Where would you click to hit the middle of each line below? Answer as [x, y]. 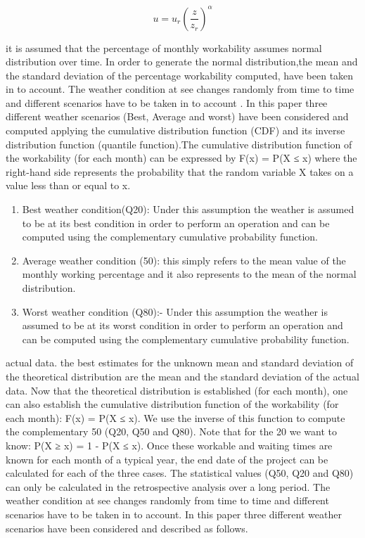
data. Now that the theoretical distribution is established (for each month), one [177, 390]
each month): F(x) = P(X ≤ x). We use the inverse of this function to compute [175, 417]
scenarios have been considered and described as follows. [127, 528]
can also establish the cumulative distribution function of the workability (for [172, 404]
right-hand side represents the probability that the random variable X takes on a [180, 171]
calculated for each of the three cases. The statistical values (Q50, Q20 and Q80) [180, 473]
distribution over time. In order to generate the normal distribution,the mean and [182, 62]
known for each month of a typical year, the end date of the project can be [167, 459]
